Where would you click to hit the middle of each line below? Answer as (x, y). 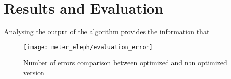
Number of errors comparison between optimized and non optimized (125, 63)
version (34, 72)
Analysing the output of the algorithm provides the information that (107, 31)
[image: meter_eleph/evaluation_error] (88, 47)
